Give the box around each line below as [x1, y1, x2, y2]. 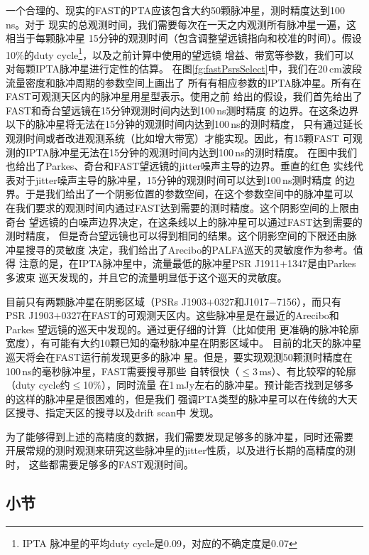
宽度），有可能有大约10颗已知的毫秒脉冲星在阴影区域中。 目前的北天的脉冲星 [6, 335, 362, 350]
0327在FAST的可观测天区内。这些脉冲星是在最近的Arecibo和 [61, 308, 339, 323]
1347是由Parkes [287, 256, 356, 271]
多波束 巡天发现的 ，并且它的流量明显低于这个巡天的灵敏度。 [6, 269, 287, 284]
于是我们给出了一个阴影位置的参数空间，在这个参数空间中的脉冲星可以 [25, 186, 353, 201]
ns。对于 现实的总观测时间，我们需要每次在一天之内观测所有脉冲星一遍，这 [6, 16, 356, 31]
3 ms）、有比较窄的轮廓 [252, 363, 356, 378]
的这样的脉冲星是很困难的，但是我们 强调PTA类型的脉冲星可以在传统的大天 [6, 391, 358, 406]
